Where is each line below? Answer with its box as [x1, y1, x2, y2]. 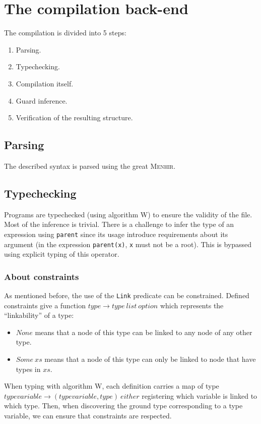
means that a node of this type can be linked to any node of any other [35, 326, 252, 337]
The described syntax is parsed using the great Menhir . [4, 160, 176, 171]
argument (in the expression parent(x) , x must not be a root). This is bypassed [4, 239, 252, 249]
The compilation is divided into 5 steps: [4, 27, 126, 38]
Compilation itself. [16, 78, 74, 88]
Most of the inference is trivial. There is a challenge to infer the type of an [4, 219, 234, 229]
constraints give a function [4, 300, 86, 310]
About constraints [4, 270, 79, 282]
